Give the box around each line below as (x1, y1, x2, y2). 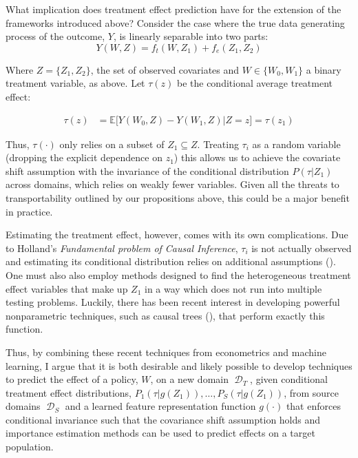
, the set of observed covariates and (90, 62, 240, 76)
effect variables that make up (6, 281, 128, 295)
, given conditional (250, 372, 328, 386)
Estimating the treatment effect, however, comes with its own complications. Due (6, 227, 348, 242)
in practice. (6, 204, 53, 218)
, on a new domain (150, 372, 229, 386)
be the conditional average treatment (176, 76, 333, 90)
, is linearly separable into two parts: (113, 29, 268, 43)
